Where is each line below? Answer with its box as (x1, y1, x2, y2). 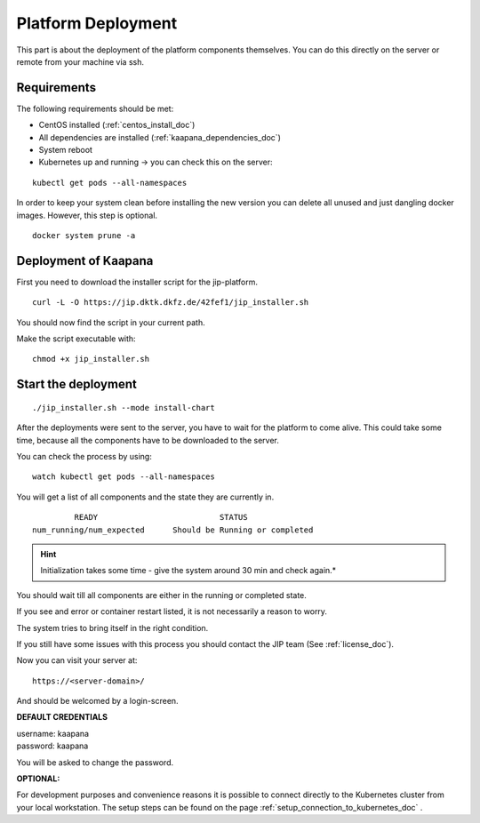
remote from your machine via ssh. (16, 56, 145, 67)
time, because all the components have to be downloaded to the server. (16, 435, 280, 445)
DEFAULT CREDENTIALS (16, 712, 108, 723)
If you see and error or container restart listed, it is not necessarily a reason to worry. (16, 606, 328, 617)
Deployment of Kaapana (16, 253, 154, 268)
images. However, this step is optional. (16, 210, 158, 220)
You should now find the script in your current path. (16, 316, 205, 328)
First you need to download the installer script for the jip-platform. (16, 276, 258, 287)
